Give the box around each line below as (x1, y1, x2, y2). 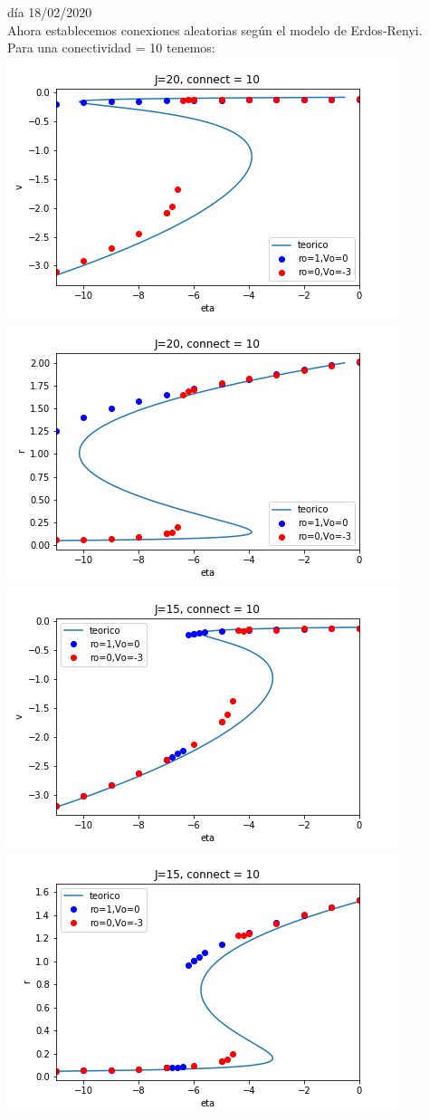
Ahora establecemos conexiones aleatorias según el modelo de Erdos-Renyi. (7, 20, 423, 39)
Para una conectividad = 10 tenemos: (7, 38, 215, 57)
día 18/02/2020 (7, 3, 92, 21)
